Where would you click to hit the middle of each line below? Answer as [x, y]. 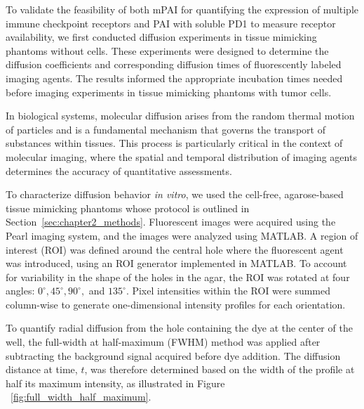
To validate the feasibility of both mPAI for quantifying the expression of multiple [182, 9]
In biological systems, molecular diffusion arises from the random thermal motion [180, 116]
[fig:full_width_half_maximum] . [81, 397]
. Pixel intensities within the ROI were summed [228, 291]
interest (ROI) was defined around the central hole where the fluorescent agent [175, 249]
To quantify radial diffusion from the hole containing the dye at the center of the [179, 328]
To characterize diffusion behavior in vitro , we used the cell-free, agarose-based [175, 194]
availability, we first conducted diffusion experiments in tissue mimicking [161, 37]
